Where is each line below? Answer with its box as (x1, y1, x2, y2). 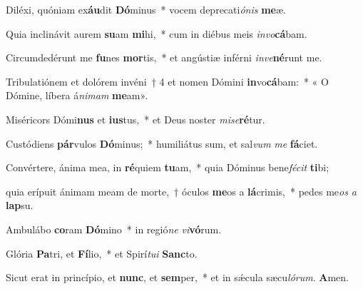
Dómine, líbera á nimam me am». (6, 88, 148, 103)
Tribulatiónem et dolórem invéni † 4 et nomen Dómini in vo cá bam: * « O (6, 73, 329, 88)
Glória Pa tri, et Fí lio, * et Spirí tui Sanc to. (6, 245, 198, 260)
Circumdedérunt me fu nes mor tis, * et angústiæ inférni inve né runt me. (6, 50, 322, 65)
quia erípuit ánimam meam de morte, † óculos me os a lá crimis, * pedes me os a (6, 183, 357, 198)
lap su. (6, 198, 34, 213)
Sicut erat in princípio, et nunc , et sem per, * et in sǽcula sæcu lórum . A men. (6, 270, 349, 285)
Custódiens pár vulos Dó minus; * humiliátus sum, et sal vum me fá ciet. (6, 136, 318, 151)
